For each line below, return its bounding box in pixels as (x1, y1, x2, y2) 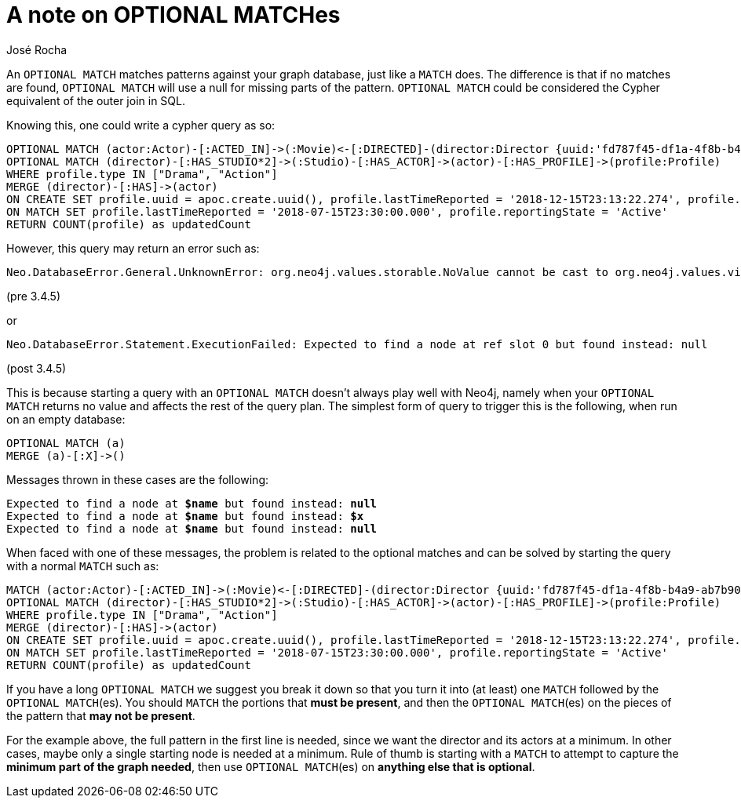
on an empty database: (6, 412, 126, 426)
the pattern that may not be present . (6, 708, 195, 722)
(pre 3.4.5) (6, 289, 61, 303)
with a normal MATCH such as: (6, 558, 159, 573)
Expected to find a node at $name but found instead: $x (6, 509, 364, 522)
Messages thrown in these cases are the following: (6, 472, 268, 486)
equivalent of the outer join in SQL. (6, 93, 185, 107)
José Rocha (6, 42, 68, 56)
